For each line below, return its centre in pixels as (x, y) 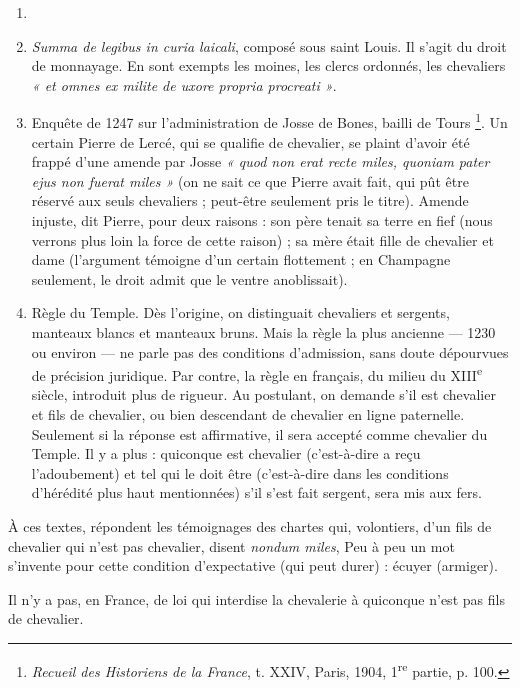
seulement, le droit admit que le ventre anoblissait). (189, 278)
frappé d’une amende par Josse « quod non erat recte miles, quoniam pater (260, 161)
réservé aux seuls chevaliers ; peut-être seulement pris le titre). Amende (250, 200)
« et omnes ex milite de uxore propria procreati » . (184, 84)
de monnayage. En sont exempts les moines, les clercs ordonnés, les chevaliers (268, 65)
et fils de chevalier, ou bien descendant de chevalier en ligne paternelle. (248, 414)
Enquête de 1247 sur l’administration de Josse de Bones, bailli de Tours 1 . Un (269, 121)
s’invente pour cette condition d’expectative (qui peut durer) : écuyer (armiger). (253, 565)
